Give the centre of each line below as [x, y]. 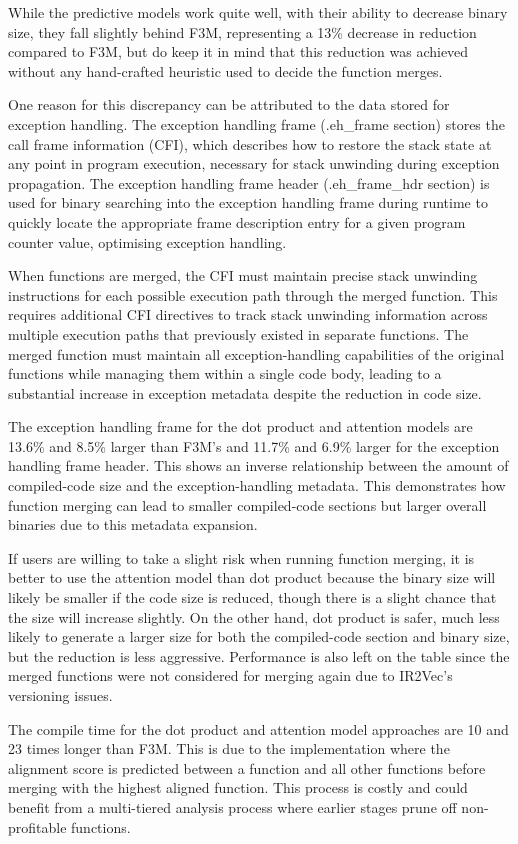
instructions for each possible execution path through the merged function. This [253, 294]
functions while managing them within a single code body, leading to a [225, 373]
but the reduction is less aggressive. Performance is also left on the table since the [259, 655]
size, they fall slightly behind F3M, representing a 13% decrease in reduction [242, 31]
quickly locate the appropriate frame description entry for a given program [237, 221]
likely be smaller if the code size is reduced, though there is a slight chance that [252, 597]
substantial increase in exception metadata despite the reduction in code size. [245, 392]
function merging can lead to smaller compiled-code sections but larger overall [247, 504]
